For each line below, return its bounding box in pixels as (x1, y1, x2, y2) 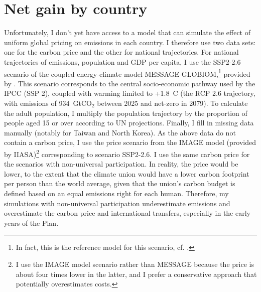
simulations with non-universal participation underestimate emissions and (4, 198, 230, 208)
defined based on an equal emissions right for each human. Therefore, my (4, 188, 229, 198)
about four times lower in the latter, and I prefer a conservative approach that (16, 268, 257, 279)
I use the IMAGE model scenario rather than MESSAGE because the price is (16, 258, 254, 269)
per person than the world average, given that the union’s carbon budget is (4, 178, 235, 189)
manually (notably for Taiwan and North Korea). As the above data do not (4, 127, 236, 137)
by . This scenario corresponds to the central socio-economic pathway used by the (4, 78, 255, 88)
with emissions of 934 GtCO (4, 97, 92, 108)
